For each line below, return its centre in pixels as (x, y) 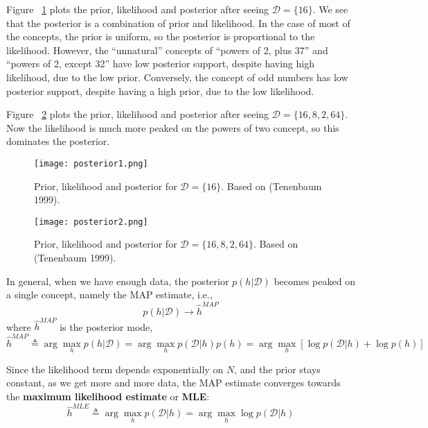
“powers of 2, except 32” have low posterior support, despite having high (160, 63)
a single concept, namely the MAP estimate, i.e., (109, 294)
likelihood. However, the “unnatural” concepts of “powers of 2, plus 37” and (167, 50)
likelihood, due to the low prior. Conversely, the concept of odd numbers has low (177, 77)
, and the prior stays (277, 369)
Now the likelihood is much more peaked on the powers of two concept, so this (173, 127)
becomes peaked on (314, 281)
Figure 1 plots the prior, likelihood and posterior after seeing (138, 9)
